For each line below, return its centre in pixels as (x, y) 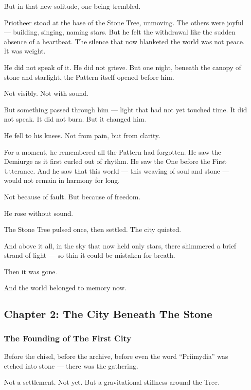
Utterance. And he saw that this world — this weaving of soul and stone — (117, 170)
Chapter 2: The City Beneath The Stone (108, 314)
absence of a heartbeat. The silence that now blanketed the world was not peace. (124, 41)
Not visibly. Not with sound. (46, 93)
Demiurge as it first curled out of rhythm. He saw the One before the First (115, 161)
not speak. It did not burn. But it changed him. (75, 119)
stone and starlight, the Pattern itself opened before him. (89, 77)
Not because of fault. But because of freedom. (72, 196)
